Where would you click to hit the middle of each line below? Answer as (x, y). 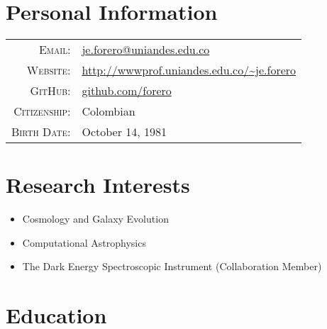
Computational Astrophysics (84, 242)
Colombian (109, 111)
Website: (49, 70)
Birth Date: (41, 132)
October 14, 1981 (124, 132)
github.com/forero (127, 91)
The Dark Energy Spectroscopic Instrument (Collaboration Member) (172, 266)
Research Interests (98, 185)
